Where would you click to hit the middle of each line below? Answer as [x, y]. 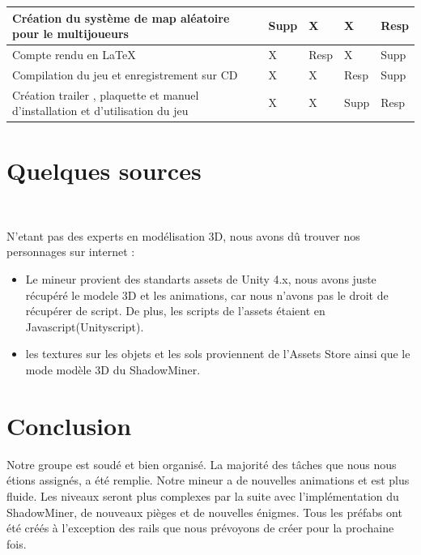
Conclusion [69, 425]
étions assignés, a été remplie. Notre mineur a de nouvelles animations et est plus [208, 480]
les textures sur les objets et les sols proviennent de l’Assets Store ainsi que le [218, 354]
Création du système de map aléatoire [121, 17]
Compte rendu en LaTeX [74, 54]
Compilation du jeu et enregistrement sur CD [125, 74]
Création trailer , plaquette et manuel [106, 94]
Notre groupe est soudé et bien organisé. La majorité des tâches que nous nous [202, 464]
